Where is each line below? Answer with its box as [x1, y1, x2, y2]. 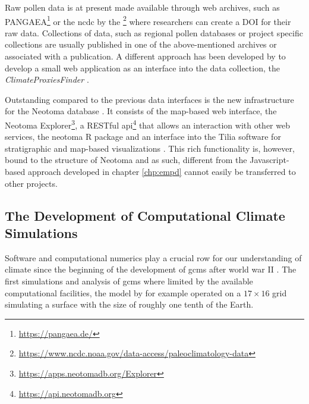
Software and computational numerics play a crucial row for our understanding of [5, 251, 302, 264]
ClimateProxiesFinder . [5, 73, 89, 86]
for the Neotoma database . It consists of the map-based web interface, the [5, 105, 277, 117]
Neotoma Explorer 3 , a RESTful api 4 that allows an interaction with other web [5, 117, 290, 131]
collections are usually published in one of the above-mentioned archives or [5, 38, 277, 51]
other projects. [5, 177, 58, 189]
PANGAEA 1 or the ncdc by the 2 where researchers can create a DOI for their [5, 13, 291, 27]
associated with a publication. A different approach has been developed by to [5, 50, 286, 62]
